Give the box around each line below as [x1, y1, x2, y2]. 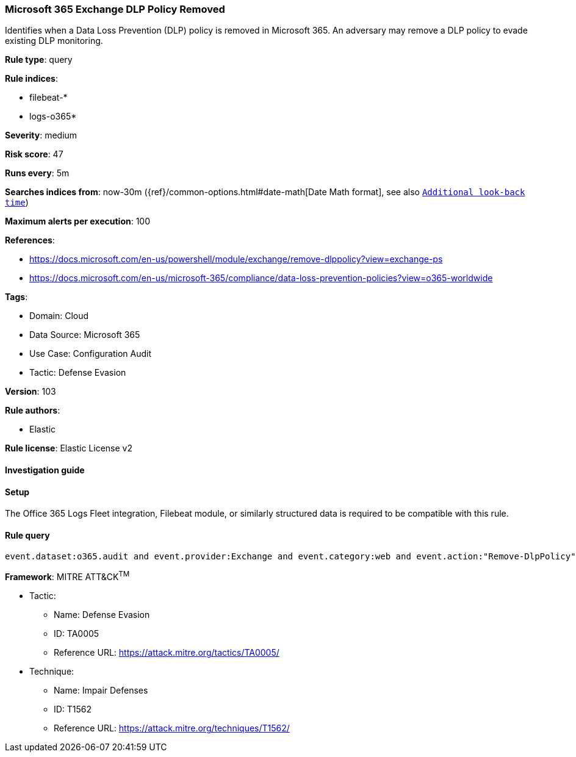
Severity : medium [5, 130, 77, 141]
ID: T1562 [54, 704, 92, 715]
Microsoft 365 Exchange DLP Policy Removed [5, 3, 225, 15]
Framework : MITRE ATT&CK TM [5, 570, 130, 583]
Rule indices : [5, 73, 58, 84]
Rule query [5, 529, 50, 540]
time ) [5, 197, 29, 208]
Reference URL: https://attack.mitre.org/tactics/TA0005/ [54, 647, 279, 658]
